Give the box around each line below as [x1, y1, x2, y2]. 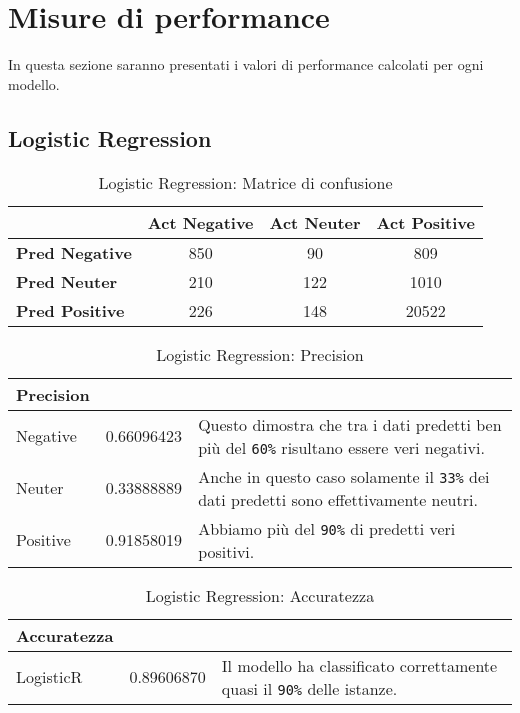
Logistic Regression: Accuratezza [145, 583, 375, 607]
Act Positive [376, 210, 475, 234]
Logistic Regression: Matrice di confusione [98, 170, 393, 194]
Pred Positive [16, 298, 125, 322]
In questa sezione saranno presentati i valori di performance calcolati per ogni [8, 54, 484, 75]
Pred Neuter [16, 269, 118, 293]
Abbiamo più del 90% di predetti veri [198, 516, 456, 540]
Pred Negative [16, 240, 132, 264]
